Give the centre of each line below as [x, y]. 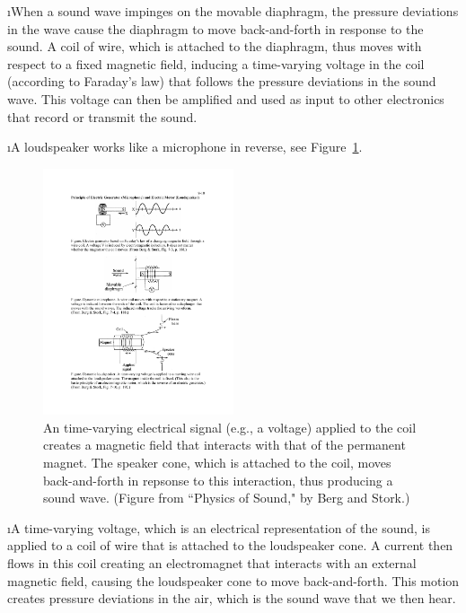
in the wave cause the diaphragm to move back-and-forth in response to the [215, 28]
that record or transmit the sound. [102, 116]
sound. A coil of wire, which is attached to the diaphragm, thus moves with [215, 46]
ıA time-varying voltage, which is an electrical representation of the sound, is [219, 527]
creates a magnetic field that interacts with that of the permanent [224, 445]
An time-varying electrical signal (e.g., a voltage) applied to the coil [230, 427]
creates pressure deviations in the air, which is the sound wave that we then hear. [232, 598]
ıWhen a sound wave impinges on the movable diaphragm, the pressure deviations [233, 11]
